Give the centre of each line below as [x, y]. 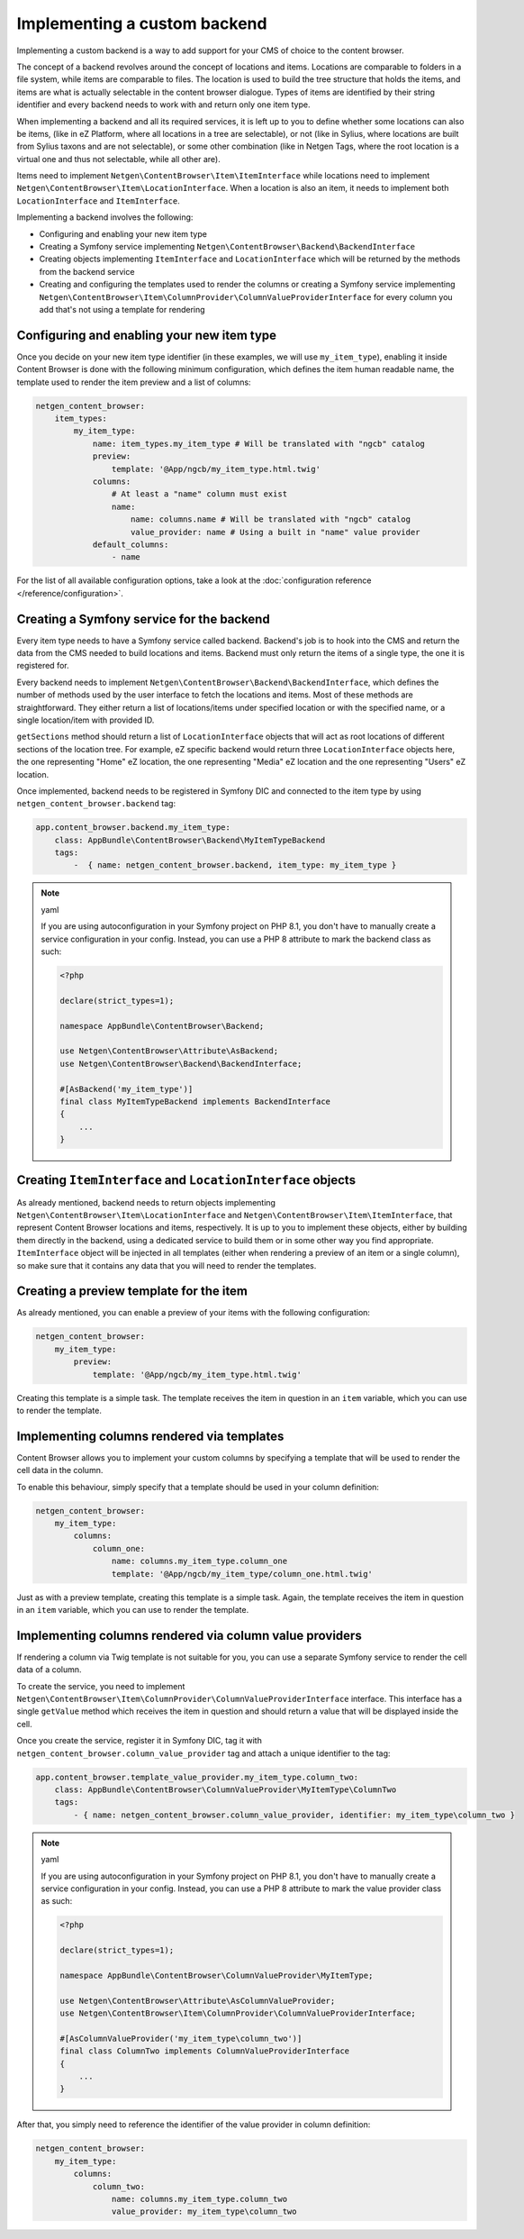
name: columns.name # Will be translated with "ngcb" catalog [271, 519]
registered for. [43, 666]
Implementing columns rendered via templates [150, 1436]
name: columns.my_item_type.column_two [199, 2199]
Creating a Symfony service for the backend [143, 619]
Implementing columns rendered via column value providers [189, 1635]
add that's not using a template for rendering [122, 309]
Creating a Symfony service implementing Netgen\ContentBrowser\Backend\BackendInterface [227, 247]
